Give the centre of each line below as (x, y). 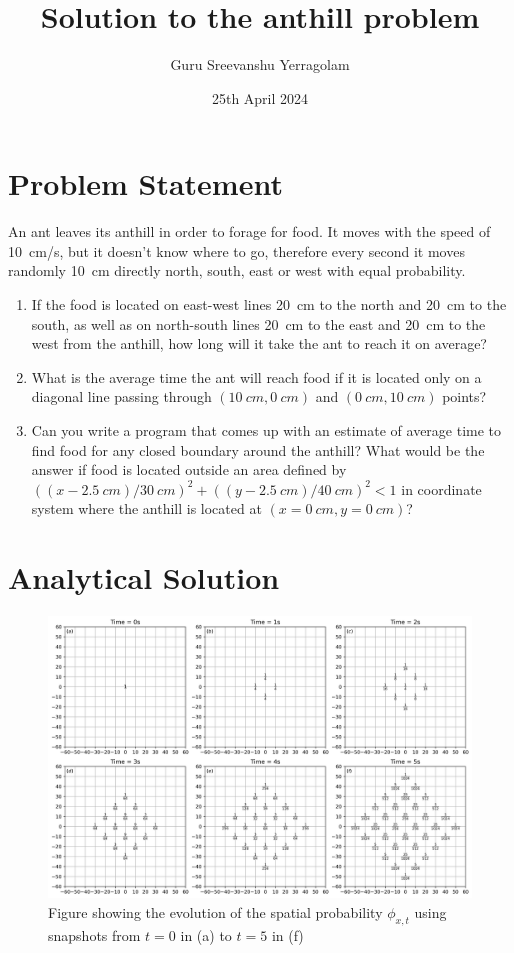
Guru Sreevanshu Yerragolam (260, 64)
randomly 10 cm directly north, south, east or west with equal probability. (237, 270)
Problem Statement (145, 183)
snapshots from (94, 934)
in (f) (287, 934)
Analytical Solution (144, 577)
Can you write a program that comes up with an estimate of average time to (266, 430)
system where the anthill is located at (146, 508)
